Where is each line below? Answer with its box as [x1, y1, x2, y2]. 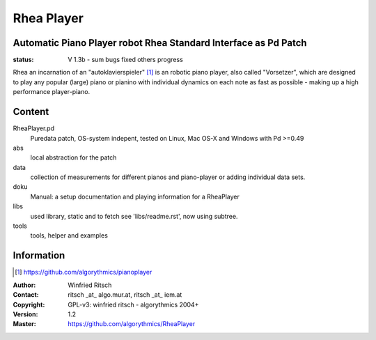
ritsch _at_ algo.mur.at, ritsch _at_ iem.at [68, 291, 182, 299]
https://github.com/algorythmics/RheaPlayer [68, 320, 196, 328]
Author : [13, 281, 36, 289]
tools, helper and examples [30, 231, 108, 240]
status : [13, 56, 34, 64]
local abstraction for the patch [30, 153, 117, 162]
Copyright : [13, 300, 45, 309]
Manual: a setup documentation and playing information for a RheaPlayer [30, 192, 240, 201]
